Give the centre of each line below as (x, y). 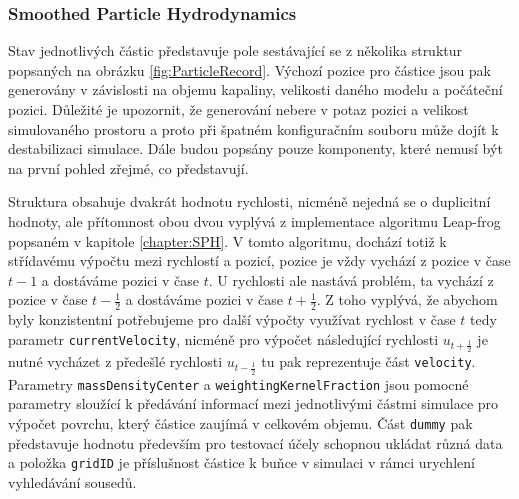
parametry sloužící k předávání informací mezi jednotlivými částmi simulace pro (253, 403)
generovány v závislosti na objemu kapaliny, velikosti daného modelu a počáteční (255, 89)
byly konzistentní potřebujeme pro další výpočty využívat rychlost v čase (232, 319)
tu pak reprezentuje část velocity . (368, 361)
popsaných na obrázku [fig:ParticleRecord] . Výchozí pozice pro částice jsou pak (250, 69)
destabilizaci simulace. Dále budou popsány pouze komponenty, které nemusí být (255, 148)
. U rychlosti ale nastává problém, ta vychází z (351, 279)
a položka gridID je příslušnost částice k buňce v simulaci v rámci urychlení (241, 462)
